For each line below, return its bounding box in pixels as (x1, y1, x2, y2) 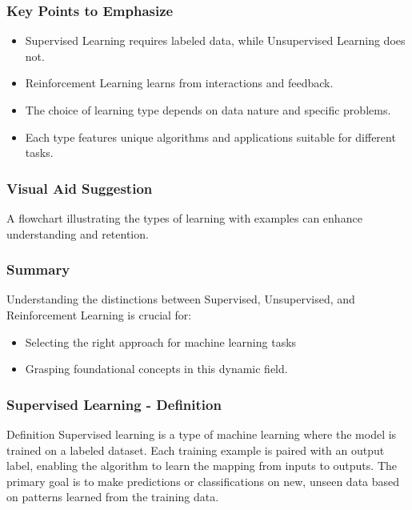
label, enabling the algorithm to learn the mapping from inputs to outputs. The (6, 457, 397, 474)
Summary (6, 259, 70, 279)
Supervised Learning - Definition (6, 394, 222, 414)
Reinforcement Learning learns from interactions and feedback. (25, 74, 334, 91)
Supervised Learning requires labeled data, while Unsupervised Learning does (25, 32, 406, 49)
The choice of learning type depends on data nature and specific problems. (25, 102, 391, 118)
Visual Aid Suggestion (6, 178, 153, 198)
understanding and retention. (6, 225, 149, 242)
